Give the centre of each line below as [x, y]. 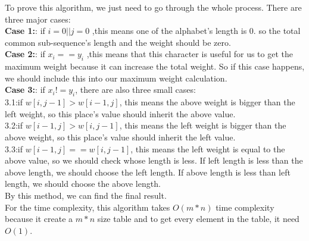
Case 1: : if [25, 31]
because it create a [39, 219]
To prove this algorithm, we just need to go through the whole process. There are [153, 7]
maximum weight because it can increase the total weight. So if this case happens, [155, 66]
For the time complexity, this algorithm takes [88, 207]
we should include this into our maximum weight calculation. [116, 78]
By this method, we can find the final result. [86, 195]
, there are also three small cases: [135, 90]
